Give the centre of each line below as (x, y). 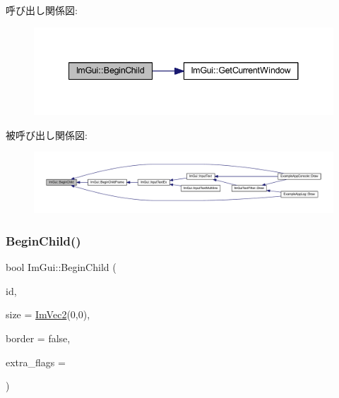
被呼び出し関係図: (47, 134)
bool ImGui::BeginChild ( (61, 267)
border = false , (38, 338)
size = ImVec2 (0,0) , (48, 314)
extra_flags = (36, 362)
